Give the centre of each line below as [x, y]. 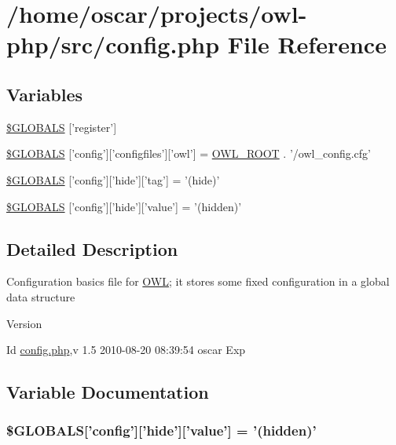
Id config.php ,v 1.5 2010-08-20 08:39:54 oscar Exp [126, 350]
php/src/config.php [113, 44]
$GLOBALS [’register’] [62, 127]
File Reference [307, 44]
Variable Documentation [108, 392]
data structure [41, 296]
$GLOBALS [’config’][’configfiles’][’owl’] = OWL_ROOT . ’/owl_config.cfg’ [189, 153]
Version [24, 323]
